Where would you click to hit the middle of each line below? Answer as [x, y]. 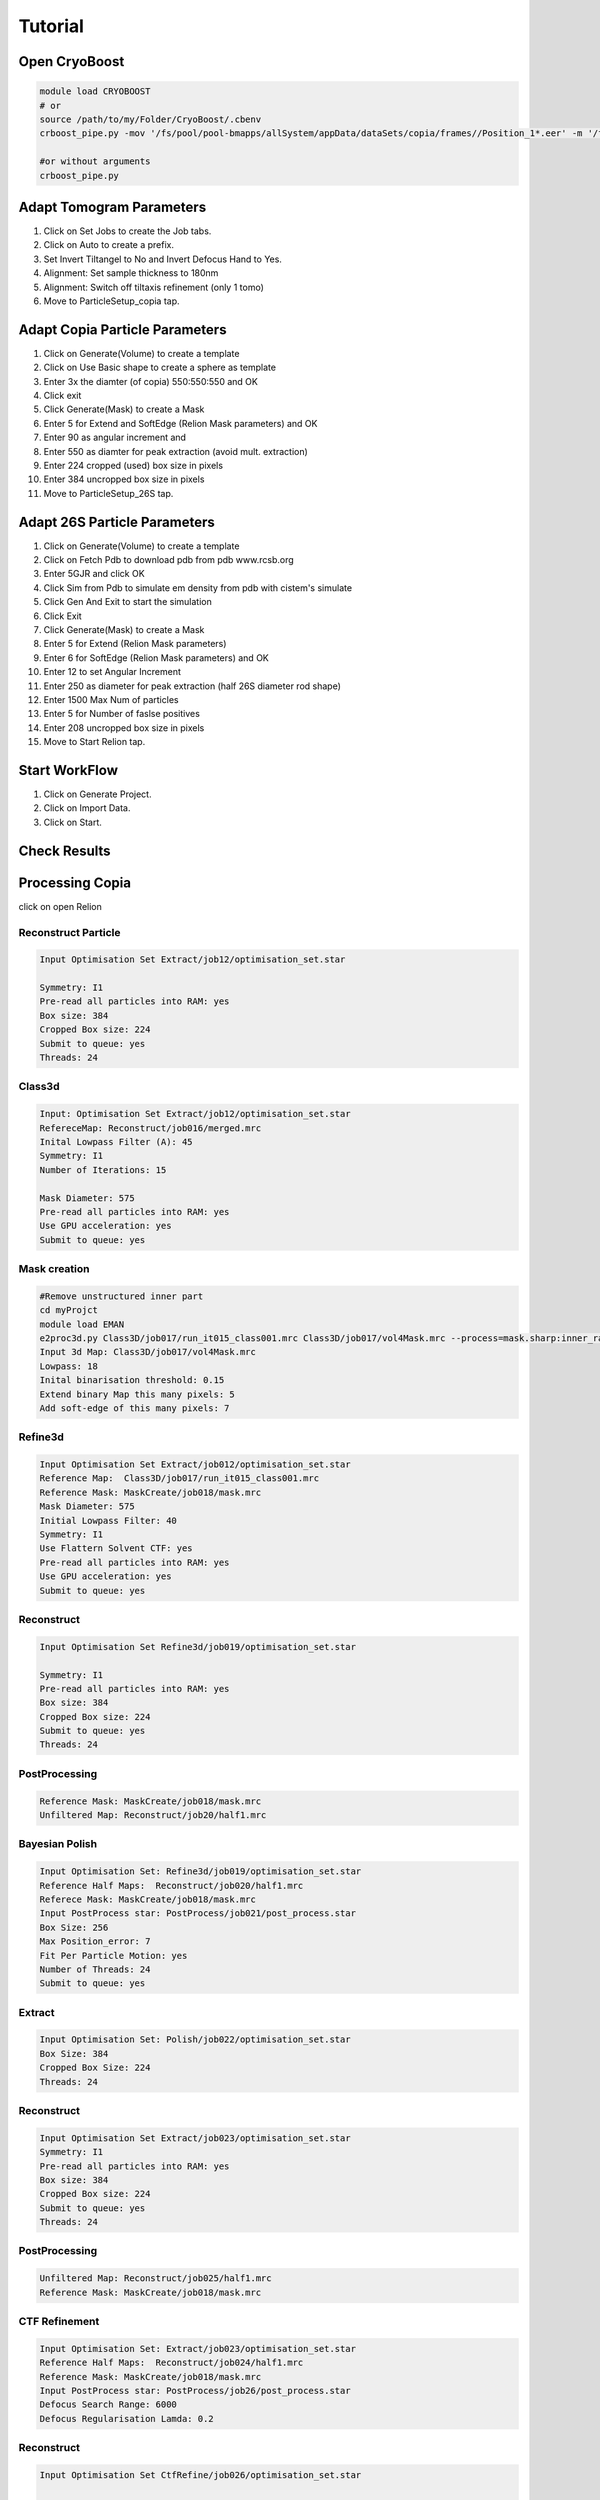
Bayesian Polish [58, 1844]
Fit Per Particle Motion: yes [113, 1955]
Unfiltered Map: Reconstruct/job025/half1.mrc [155, 2278]
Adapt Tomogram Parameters [112, 206]
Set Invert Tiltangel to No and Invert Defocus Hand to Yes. [162, 259]
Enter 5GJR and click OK [94, 574]
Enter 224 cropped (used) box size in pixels [133, 465]
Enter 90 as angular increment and [115, 437]
